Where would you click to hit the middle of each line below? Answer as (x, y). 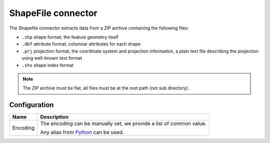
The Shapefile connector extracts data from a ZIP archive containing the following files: (99, 28)
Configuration (31, 105)
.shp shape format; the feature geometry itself (70, 37)
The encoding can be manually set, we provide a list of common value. (123, 123)
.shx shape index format (47, 65)
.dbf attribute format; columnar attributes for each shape (81, 44)
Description (54, 117)
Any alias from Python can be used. (82, 132)
